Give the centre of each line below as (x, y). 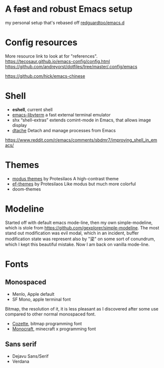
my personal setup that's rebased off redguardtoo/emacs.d (65, 23)
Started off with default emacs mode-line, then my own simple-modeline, (79, 223)
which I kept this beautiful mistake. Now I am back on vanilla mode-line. (77, 244)
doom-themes (26, 189)
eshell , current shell (32, 110)
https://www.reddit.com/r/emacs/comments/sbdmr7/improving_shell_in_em (81, 140)
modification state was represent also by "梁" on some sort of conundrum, (80, 239)
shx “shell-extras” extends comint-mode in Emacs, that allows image (82, 120)
